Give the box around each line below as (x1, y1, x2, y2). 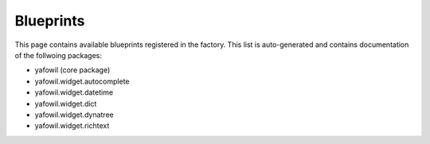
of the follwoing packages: (14, 50, 103, 60)
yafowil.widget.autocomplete (34, 76, 130, 86)
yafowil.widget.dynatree (34, 110, 115, 119)
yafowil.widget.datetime (34, 88, 114, 97)
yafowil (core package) (34, 65, 111, 75)
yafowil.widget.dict (34, 99, 97, 108)
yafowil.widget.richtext (34, 121, 110, 130)
